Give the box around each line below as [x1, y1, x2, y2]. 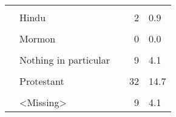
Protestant [19, 74, 64, 88]
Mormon [19, 32, 56, 45]
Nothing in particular [19, 53, 110, 67]
